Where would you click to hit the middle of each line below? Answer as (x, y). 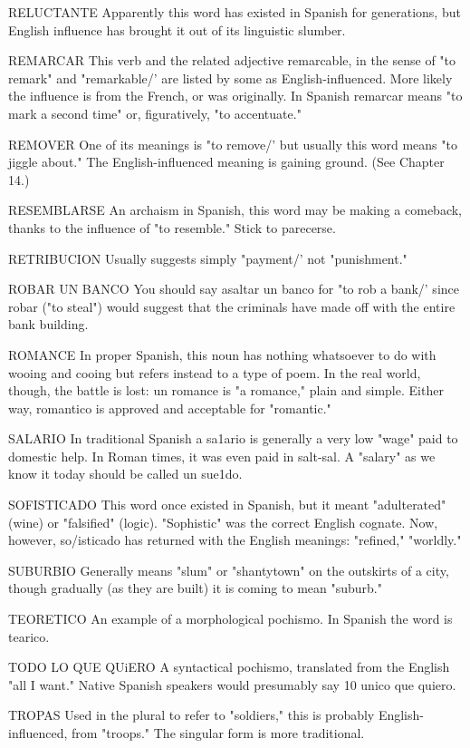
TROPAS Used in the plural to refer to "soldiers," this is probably (192, 715)
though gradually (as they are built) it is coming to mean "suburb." (195, 588)
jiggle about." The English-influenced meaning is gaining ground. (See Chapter (226, 162)
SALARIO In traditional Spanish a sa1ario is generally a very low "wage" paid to (233, 438)
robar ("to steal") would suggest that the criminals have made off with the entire (232, 306)
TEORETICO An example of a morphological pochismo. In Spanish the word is (230, 619)
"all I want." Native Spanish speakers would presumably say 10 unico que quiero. (232, 684)
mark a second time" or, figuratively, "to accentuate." (155, 113)
